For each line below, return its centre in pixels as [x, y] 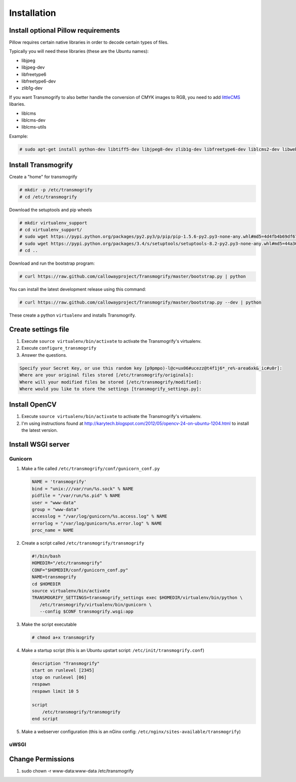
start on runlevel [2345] [63, 670]
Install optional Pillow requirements [65, 30]
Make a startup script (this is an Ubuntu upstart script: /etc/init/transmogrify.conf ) [113, 650]
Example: [18, 136]
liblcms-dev [34, 120]
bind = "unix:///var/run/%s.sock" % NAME [83, 489]
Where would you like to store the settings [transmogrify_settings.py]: [111, 389]
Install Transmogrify [41, 165]
